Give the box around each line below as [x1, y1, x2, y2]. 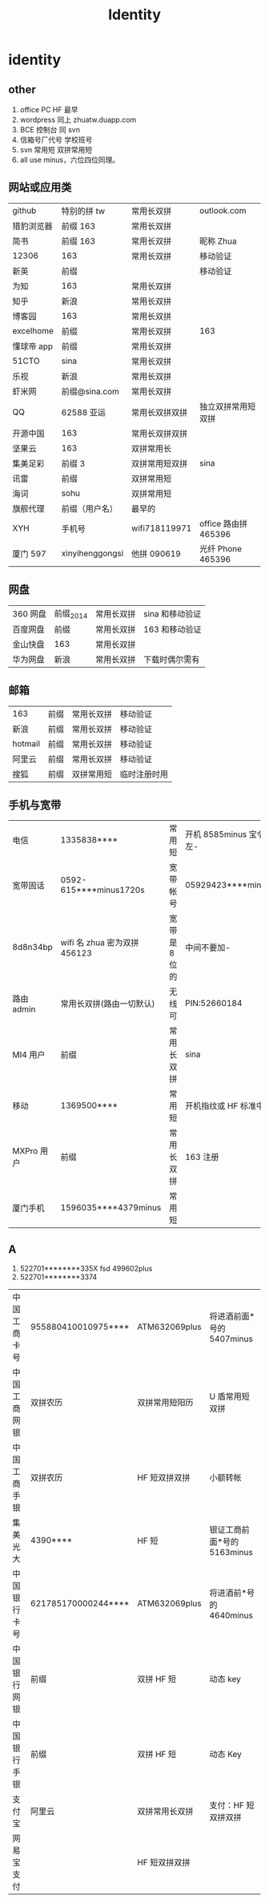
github [12, 204, 37, 216]
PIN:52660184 [185, 998, 243, 1009]
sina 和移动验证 [143, 608, 202, 619]
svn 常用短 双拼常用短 [19, 145, 93, 154]
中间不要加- [185, 942, 231, 953]
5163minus [209, 1547, 254, 1558]
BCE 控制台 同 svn [19, 125, 80, 134]
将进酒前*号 [209, 1587, 255, 1598]
